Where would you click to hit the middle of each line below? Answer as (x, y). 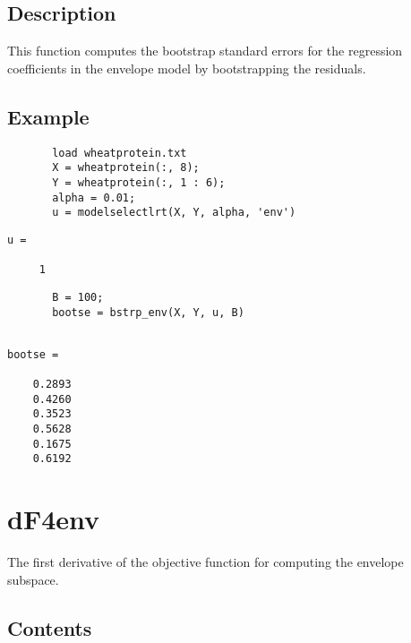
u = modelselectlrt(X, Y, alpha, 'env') (174, 213)
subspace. (33, 579)
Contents (50, 627)
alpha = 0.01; (94, 197)
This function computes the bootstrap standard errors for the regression (205, 51)
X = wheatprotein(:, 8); (126, 168)
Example (48, 116)
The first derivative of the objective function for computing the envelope (205, 562)
